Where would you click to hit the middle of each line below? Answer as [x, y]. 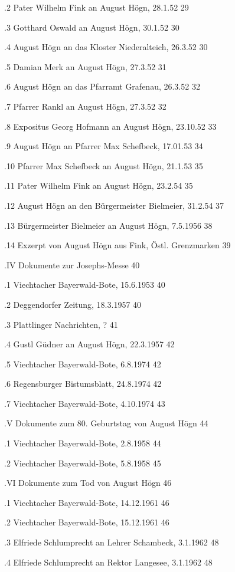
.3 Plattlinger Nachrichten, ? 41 [61, 324]
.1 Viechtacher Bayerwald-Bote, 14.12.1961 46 [87, 502]
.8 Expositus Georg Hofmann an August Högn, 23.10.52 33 [110, 126]
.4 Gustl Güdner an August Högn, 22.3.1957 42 [89, 344]
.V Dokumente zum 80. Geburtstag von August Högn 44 [106, 423]
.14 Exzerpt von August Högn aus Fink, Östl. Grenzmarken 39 [117, 245]
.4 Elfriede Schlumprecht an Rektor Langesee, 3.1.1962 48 [108, 562]
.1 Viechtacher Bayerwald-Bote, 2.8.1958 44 [83, 443]
